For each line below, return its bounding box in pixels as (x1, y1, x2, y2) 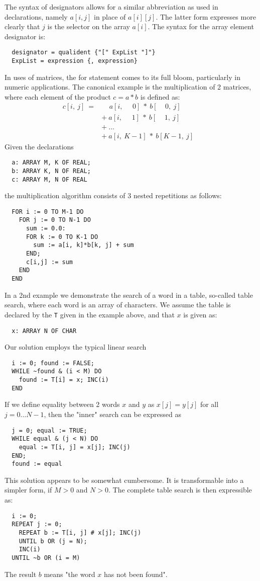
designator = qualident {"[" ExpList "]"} (12, 49, 156, 56)
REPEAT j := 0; (12, 521, 62, 528)
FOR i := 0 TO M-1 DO (12, 208, 84, 215)
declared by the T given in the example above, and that (5, 309, 175, 319)
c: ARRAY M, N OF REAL (12, 176, 87, 183)
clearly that (5, 21, 40, 32)
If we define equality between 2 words (5, 399, 120, 409)
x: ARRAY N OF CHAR (12, 327, 77, 335)
